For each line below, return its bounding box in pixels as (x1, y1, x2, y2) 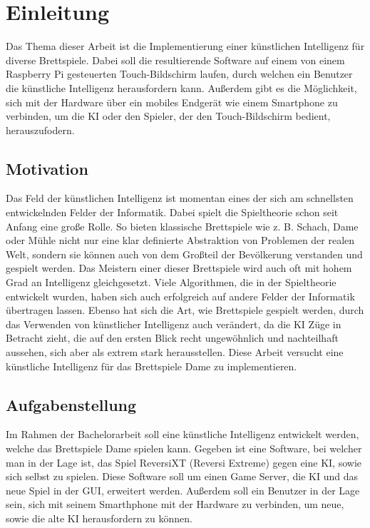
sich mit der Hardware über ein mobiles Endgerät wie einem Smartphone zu (6, 94, 338, 109)
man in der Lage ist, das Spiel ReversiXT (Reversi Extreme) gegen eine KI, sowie (6, 455, 362, 469)
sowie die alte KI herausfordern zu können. (6, 510, 192, 525)
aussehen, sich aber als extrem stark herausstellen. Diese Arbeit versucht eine (6, 345, 344, 360)
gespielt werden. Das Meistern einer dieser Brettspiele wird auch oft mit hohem (6, 260, 352, 275)
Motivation (6, 157, 88, 179)
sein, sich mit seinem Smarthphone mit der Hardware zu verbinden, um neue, (6, 497, 344, 512)
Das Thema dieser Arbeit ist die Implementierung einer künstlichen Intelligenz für (6, 39, 365, 54)
